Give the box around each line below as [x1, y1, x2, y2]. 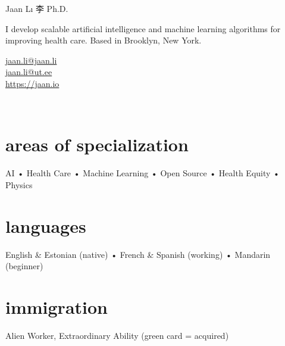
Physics [5, 178, 33, 191]
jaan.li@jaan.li [5, 54, 57, 66]
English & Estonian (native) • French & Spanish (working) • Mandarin [5, 248, 271, 260]
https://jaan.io [5, 77, 59, 89]
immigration [5, 294, 108, 319]
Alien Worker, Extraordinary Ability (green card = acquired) [5, 329, 229, 341]
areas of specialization [5, 132, 189, 157]
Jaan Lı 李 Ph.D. [5, 2, 68, 14]
